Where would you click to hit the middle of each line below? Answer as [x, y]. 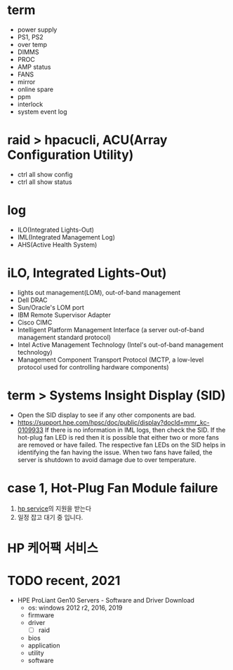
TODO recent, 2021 [64, 581]
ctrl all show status [45, 182]
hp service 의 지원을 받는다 [54, 508]
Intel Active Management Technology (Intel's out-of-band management [120, 344]
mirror [26, 81]
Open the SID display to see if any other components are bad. [107, 415]
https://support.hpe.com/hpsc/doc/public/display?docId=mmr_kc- [113, 422]
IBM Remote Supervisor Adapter [64, 315]
